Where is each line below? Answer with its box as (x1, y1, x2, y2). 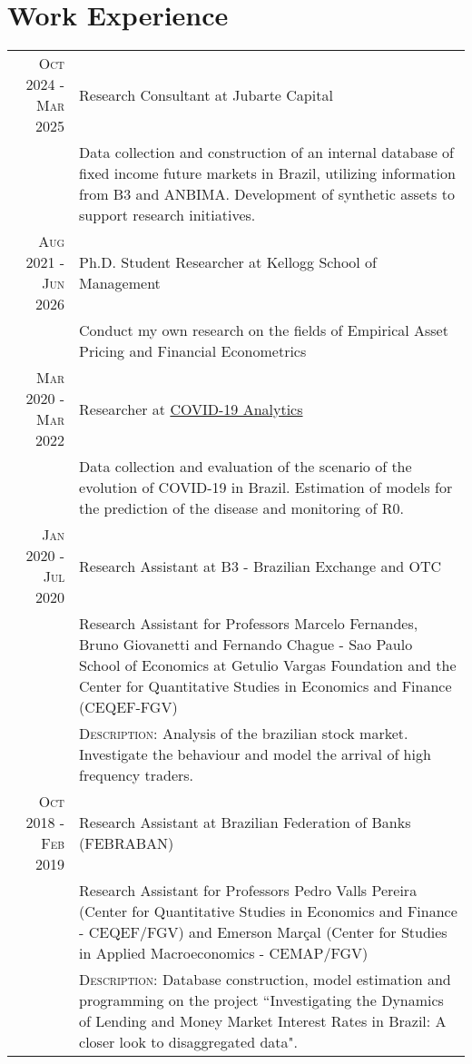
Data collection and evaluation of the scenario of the (79, 456, 412, 478)
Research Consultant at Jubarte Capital (79, 84, 333, 105)
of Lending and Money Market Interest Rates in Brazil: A (79, 1010, 447, 1032)
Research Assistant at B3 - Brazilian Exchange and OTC (79, 555, 442, 576)
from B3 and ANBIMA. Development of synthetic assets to (79, 183, 455, 205)
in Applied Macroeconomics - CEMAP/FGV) (79, 942, 369, 964)
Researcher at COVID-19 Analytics (79, 398, 303, 419)
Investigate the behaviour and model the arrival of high (79, 744, 431, 765)
